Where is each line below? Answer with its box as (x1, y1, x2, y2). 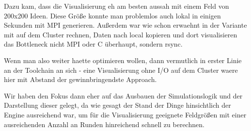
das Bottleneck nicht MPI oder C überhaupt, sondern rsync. (4, 39, 183, 49)
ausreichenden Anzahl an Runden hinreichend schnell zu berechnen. (4, 119, 204, 129)
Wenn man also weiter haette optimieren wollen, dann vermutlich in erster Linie (4, 55, 242, 65)
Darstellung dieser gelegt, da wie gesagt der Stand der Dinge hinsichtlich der (4, 100, 231, 110)
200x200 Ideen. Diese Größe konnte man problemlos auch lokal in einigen (4, 10, 221, 20)
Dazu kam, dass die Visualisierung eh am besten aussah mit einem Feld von (4, 1, 229, 11)
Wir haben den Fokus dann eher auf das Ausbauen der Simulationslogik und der (4, 90, 243, 100)
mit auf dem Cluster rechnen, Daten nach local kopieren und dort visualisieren (4, 29, 237, 39)
